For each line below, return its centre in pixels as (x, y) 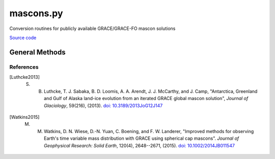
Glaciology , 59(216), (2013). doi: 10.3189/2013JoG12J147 (103, 105)
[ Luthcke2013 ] (25, 77)
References (24, 67)
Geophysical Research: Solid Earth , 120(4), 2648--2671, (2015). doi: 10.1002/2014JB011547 (140, 145)
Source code (23, 38)
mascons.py (36, 13)
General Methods (37, 52)
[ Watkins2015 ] (24, 117)
